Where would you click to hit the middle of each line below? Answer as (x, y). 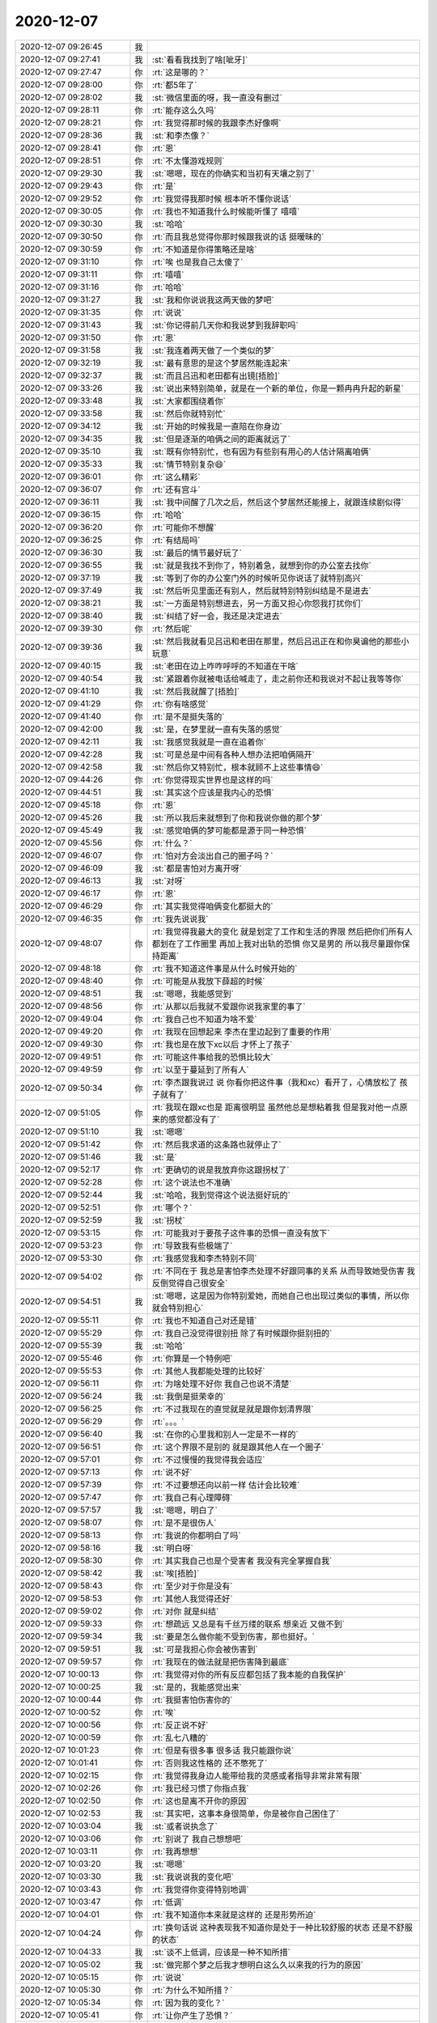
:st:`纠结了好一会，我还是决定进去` (217, 616)
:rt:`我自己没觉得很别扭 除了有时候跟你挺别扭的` (242, 1333)
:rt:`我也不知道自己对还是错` (204, 1321)
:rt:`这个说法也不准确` (192, 1182)
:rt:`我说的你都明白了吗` (196, 1535)
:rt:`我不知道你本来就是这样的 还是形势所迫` (234, 1915)
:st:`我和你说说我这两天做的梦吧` (213, 299)
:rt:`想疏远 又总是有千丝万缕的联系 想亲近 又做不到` (248, 1624)
